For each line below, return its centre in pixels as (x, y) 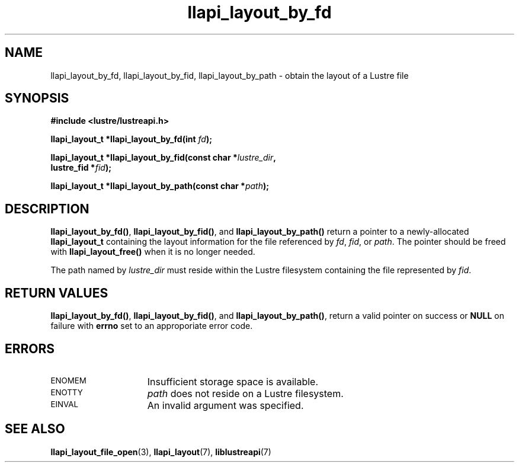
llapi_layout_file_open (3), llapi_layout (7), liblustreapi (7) (161, 452)
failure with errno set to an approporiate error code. (152, 326)
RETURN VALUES (57, 293)
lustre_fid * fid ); (81, 168)
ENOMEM (68, 380)
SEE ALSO (35, 429)
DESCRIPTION (47, 209)
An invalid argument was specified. (225, 405)
